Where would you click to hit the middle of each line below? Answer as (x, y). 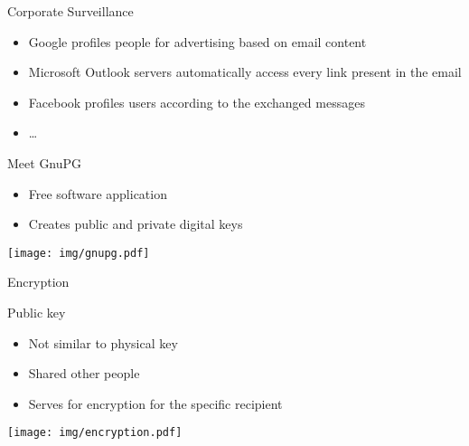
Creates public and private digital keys (136, 224)
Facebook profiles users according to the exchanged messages (197, 102)
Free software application (98, 193)
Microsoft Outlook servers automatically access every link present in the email (245, 72)
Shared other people (84, 373)
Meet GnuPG (45, 162)
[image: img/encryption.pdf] (95, 433)
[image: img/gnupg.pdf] (79, 253)
